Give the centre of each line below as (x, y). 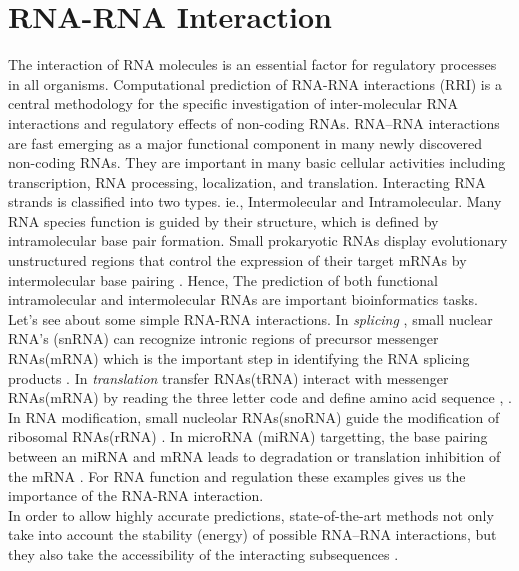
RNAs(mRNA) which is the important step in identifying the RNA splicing (239, 358)
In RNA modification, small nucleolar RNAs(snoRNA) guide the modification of (254, 416)
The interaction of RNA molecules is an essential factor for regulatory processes (252, 64)
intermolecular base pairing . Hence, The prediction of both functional (223, 279)
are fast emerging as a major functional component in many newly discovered (245, 142)
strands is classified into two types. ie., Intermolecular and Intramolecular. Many (255, 201)
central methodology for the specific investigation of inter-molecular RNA (233, 103)
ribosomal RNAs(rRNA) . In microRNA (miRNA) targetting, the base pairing (248, 436)
